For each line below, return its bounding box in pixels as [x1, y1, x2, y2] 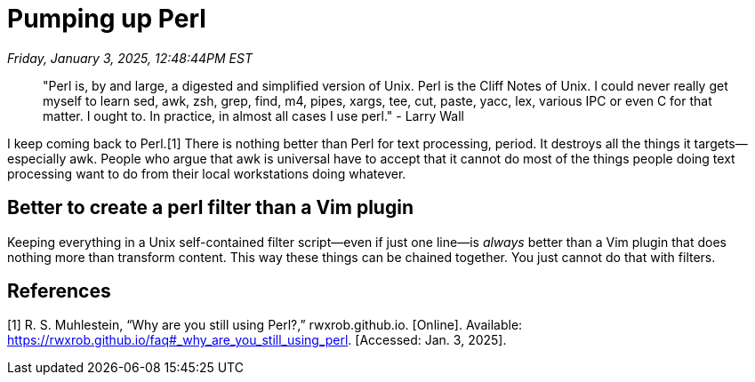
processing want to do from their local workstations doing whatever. [7, 165, 406, 181]
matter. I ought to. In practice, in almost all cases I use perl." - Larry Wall [43, 107, 464, 123]
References [7, 280, 111, 303]
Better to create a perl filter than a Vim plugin [7, 196, 414, 219]
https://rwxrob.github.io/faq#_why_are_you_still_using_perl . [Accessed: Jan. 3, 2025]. [7, 332, 507, 348]
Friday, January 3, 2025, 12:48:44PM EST [7, 50, 253, 66]
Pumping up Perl [7, 4, 206, 34]
